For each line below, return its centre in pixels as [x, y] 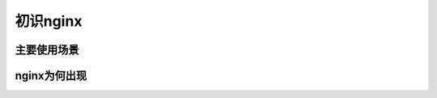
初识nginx [49, 21]
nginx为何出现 [51, 76]
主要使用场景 [47, 50]
